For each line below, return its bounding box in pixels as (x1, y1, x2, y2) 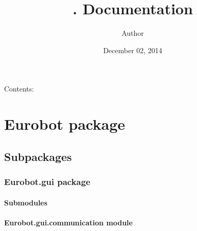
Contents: (4, 83, 34, 94)
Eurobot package (4, 113, 126, 134)
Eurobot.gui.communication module (4, 217, 133, 227)
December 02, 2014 (103, 44, 162, 55)
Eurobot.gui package (4, 175, 90, 188)
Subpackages (4, 148, 72, 164)
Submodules (4, 197, 47, 207)
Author (121, 28, 144, 38)
